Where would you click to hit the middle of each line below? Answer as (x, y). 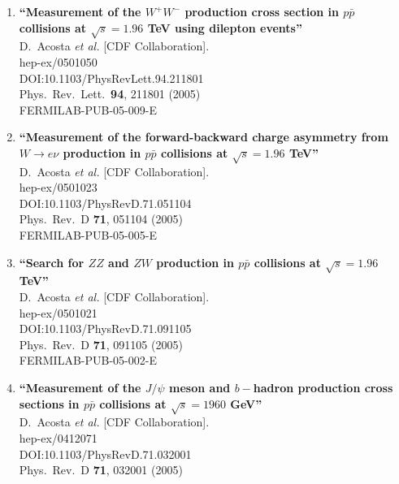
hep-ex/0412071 (58, 437)
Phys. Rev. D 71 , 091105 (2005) (101, 344)
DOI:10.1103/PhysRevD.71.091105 (105, 328)
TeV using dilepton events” (225, 27)
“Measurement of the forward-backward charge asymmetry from (204, 137)
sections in (49, 403)
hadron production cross (323, 387)
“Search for (52, 262)
